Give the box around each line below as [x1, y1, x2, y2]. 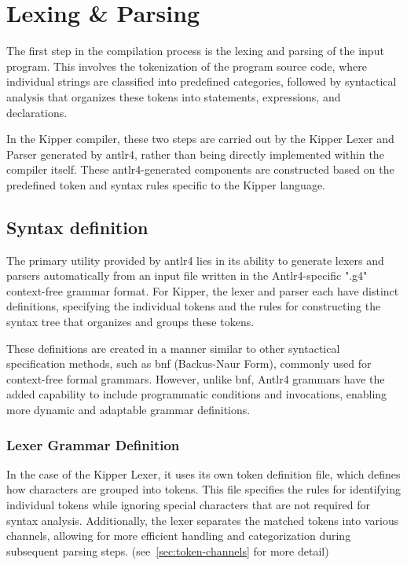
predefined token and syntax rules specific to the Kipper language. [6, 176, 325, 193]
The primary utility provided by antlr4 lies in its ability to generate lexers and [6, 251, 384, 268]
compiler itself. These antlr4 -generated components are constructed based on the [6, 161, 394, 178]
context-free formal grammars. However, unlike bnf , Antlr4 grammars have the [6, 370, 385, 387]
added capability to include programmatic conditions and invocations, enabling [6, 386, 387, 402]
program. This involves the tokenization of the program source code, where [6, 57, 367, 74]
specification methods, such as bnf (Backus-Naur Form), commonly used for [6, 355, 372, 372]
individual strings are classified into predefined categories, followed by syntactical [6, 73, 397, 90]
